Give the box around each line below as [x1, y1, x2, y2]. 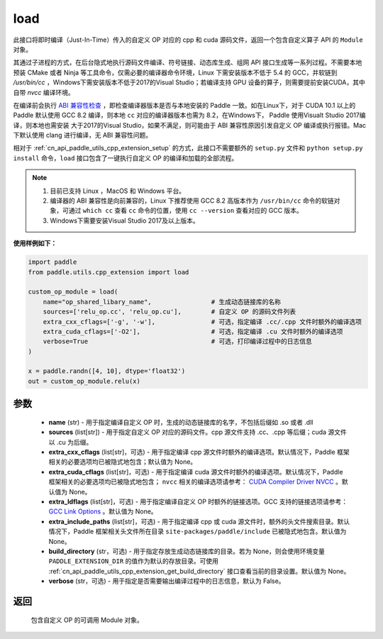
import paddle [28, 258, 77, 266]
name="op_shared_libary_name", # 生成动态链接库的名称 [43, 298, 282, 306]
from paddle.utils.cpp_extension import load [28, 268, 189, 276]
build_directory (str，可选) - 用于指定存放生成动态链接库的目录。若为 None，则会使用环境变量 [48, 547, 326, 555]
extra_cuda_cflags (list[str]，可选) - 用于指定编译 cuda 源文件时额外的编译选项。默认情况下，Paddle [48, 467, 343, 476]
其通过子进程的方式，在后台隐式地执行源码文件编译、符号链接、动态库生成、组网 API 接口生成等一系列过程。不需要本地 [13, 58, 362, 67]
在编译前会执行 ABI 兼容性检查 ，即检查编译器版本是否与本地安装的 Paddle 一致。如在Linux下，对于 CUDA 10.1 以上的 [13, 101, 356, 109]
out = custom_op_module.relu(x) [28, 377, 141, 385]
